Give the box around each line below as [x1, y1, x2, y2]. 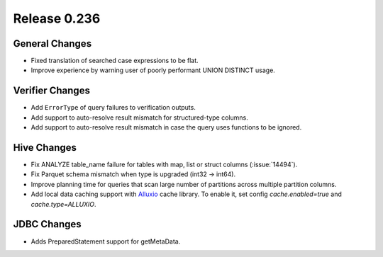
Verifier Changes [13, 85, 90, 97]
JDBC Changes [13, 218, 82, 230]
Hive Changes [13, 142, 77, 154]
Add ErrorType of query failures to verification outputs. [30, 103, 196, 112]
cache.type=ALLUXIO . [30, 200, 96, 208]
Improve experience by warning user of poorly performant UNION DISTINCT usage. [30, 66, 276, 74]
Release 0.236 [13, 11, 101, 26]
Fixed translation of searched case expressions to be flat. [30, 57, 199, 65]
